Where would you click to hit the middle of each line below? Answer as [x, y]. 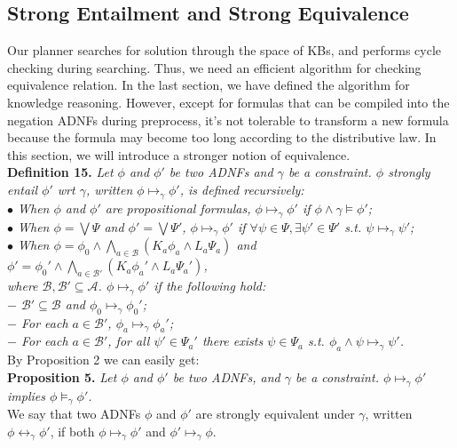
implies [26, 395]
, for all [129, 341]
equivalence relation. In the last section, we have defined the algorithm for [209, 85]
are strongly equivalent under [275, 413]
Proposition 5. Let [62, 376]
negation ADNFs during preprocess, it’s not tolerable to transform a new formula [228, 120]
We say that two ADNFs [74, 413]
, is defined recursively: [242, 189]
